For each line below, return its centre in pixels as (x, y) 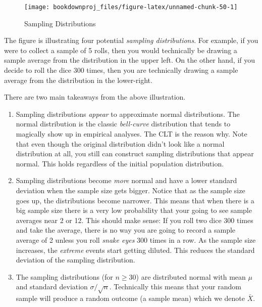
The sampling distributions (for (64, 276)
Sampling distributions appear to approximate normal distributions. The (128, 114)
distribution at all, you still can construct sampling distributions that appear (135, 153)
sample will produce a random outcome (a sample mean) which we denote (130, 298)
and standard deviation (52, 287)
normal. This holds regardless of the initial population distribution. (120, 163)
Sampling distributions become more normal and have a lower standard (126, 180)
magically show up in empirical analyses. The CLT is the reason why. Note (132, 134)
